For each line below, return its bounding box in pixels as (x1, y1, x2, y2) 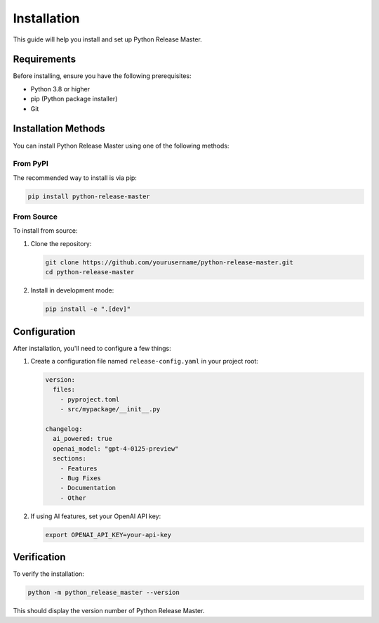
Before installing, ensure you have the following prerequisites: (13, 72, 192, 80)
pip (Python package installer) (30, 95, 118, 103)
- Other (60, 494, 87, 502)
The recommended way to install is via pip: (13, 173, 137, 182)
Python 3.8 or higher (30, 84, 91, 93)
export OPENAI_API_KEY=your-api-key (45, 531, 172, 539)
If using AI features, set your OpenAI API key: (30, 512, 161, 520)
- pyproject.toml (60, 395, 120, 404)
